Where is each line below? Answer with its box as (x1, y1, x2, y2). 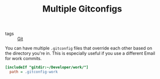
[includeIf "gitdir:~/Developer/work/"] (5, 65, 89, 70)
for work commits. (5, 56, 42, 62)
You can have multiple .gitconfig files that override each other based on (5, 45, 153, 51)
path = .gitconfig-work (9, 69, 58, 75)
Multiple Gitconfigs (42, 3, 122, 15)
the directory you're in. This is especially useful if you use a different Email (5, 50, 156, 56)
